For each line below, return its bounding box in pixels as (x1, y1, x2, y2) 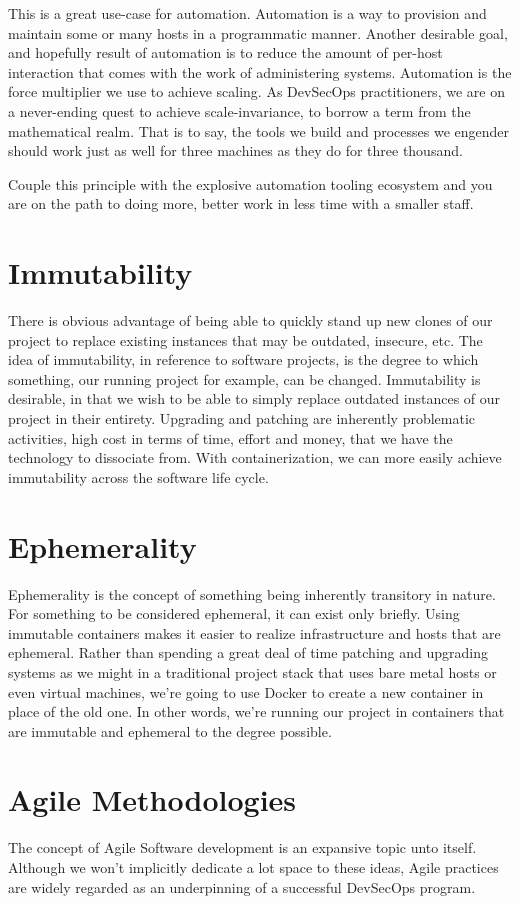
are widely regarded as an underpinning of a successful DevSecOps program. (8, 876, 476, 897)
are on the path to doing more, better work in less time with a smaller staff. (8, 193, 474, 214)
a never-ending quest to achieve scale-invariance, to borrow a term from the (8, 100, 471, 121)
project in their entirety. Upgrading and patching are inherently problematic (8, 408, 476, 429)
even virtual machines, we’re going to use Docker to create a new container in (8, 681, 484, 702)
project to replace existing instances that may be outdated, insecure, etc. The (8, 329, 483, 350)
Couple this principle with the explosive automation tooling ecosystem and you (8, 173, 493, 194)
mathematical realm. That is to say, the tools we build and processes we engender (8, 120, 510, 141)
